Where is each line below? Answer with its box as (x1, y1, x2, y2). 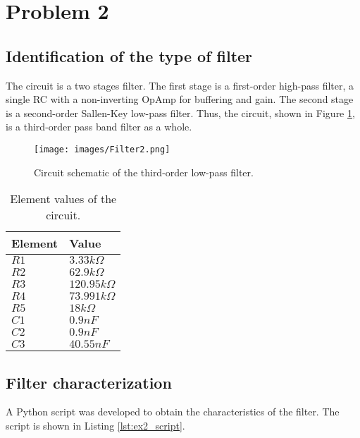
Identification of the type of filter (6, 44, 253, 66)
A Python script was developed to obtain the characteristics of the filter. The (6, 404, 340, 419)
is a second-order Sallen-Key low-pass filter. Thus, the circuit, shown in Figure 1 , (6, 105, 355, 120)
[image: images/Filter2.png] (34, 144, 170, 154)
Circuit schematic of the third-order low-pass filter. (34, 164, 254, 179)
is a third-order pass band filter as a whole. (6, 119, 192, 134)
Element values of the (10, 190, 117, 207)
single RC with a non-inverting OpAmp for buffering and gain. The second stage (6, 92, 354, 107)
